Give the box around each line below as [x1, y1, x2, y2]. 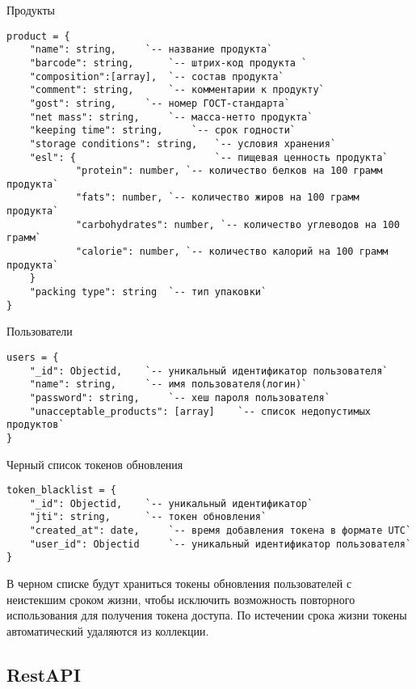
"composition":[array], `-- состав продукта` [29, 70, 284, 82]
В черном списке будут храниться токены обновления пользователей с [6, 575, 352, 592]
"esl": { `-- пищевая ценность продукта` [29, 151, 389, 163]
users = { [6, 351, 59, 363]
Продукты [6, 2, 55, 18]
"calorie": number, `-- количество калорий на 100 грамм [75, 246, 389, 258]
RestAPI [6, 662, 82, 687]
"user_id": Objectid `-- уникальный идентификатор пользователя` [29, 538, 412, 550]
